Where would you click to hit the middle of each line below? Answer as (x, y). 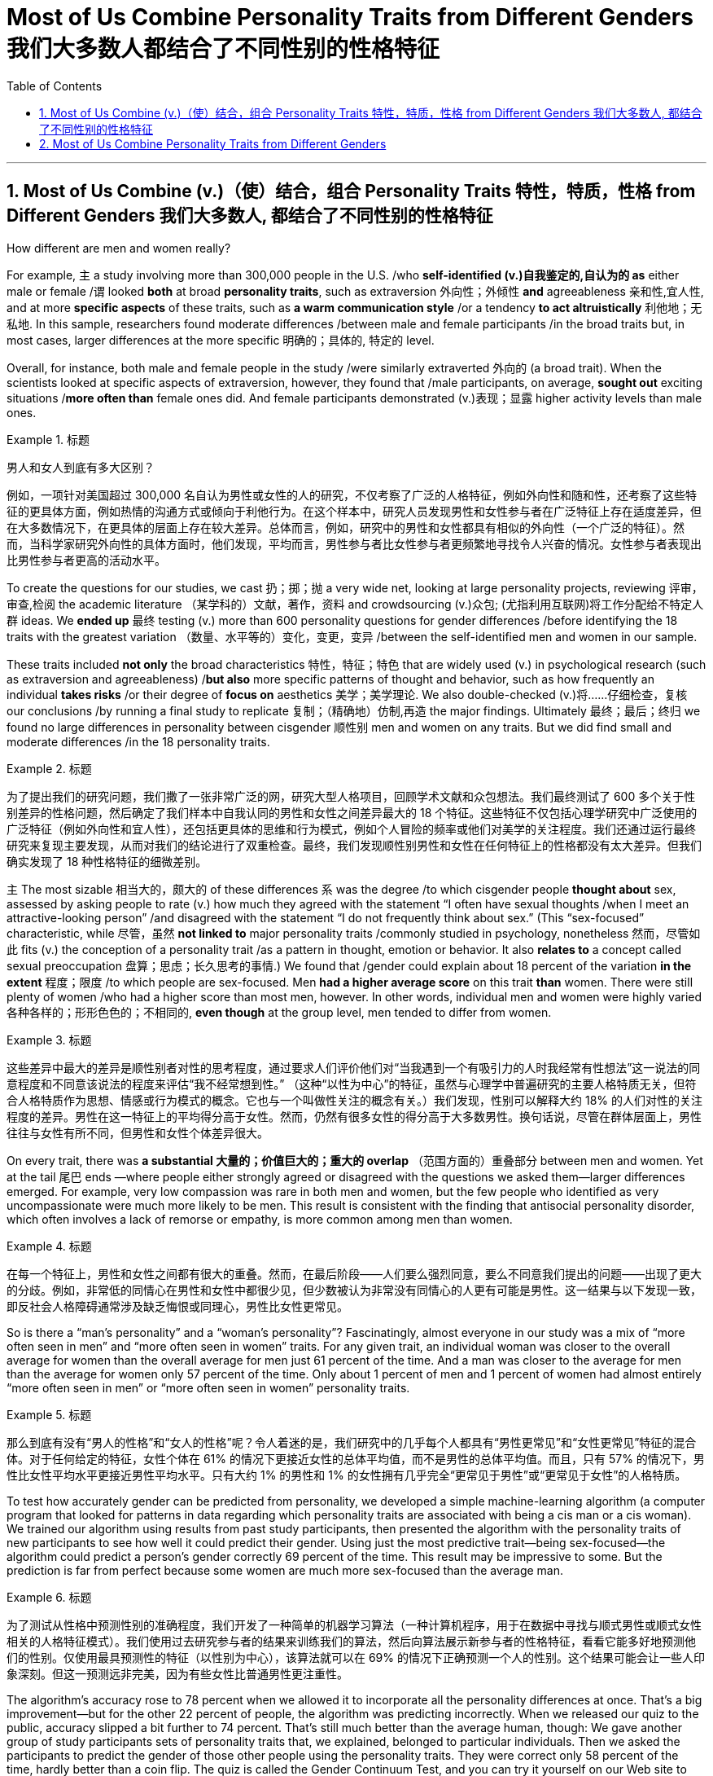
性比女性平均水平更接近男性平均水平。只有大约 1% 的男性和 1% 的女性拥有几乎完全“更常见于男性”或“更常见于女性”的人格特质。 (347, 1475)
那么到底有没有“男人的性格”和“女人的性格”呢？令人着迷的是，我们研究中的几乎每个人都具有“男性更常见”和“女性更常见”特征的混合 (352, 1442)
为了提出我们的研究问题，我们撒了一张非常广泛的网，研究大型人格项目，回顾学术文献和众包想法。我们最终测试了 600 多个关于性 (351, 796)
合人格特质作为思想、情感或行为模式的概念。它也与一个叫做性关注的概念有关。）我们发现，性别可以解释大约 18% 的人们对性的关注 (354, 1100)
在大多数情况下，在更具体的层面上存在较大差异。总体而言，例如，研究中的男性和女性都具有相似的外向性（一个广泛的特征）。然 (346, 527)
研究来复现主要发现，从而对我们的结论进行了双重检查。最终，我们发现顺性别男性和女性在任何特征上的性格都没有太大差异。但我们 (354, 845)
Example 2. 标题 (49, 768)
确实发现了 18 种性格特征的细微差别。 (107, 861)
